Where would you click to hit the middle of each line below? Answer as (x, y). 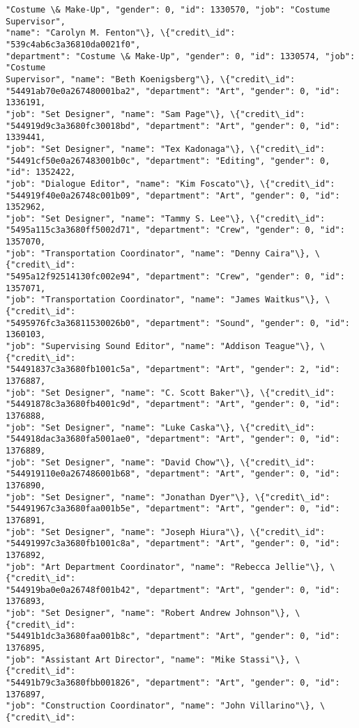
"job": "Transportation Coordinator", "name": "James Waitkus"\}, (163, 300)
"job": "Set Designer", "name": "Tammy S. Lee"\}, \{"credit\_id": (166, 218)
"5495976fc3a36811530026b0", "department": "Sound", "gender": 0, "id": (178, 323)
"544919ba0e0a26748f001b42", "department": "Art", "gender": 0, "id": (173, 590)
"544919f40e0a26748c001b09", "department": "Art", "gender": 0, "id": (173, 195)
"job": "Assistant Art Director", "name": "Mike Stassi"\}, (148, 659)
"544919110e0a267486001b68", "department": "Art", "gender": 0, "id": (173, 474)
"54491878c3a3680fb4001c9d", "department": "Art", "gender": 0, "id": (173, 404)
